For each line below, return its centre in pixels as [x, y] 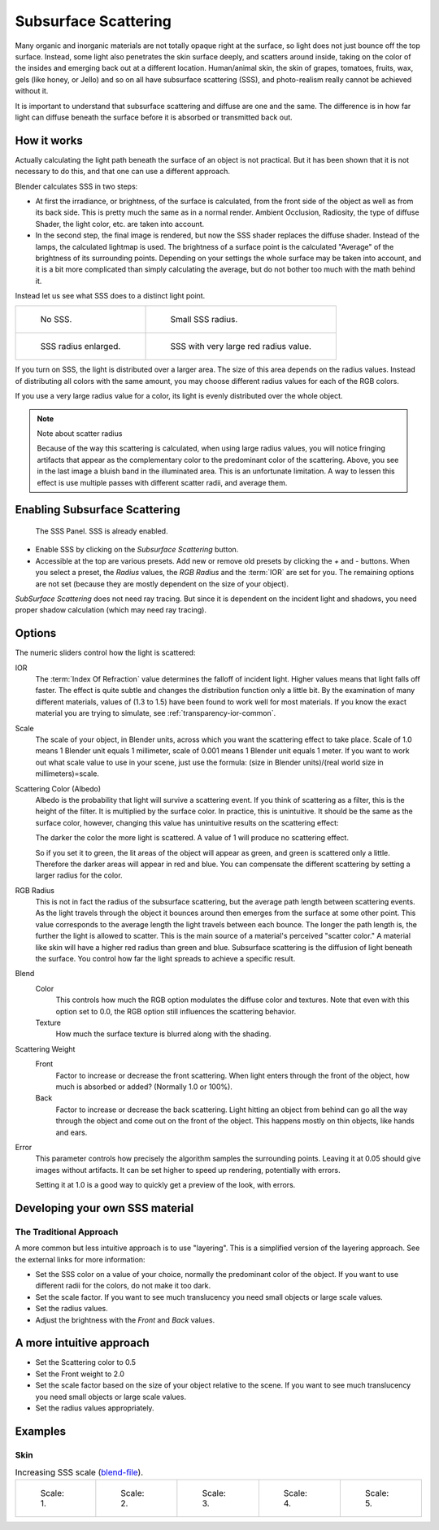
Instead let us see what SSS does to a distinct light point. [110, 296]
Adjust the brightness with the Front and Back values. [125, 1320]
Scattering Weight [45, 1048]
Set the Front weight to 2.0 [80, 1374]
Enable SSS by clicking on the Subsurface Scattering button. [137, 550]
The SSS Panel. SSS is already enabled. [102, 531]
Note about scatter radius [80, 434]
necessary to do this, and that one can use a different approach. [123, 172]
